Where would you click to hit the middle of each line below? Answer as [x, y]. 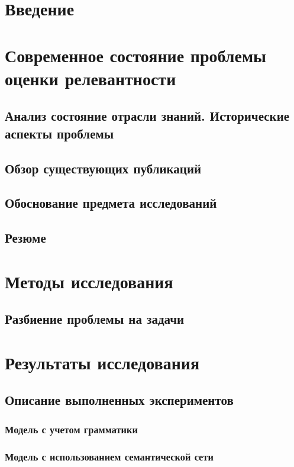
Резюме [25, 238]
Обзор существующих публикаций [103, 168]
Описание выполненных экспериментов [119, 400]
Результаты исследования [102, 362]
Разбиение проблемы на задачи [95, 319]
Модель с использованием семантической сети [109, 456]
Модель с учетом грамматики [71, 429]
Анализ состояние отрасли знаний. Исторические [147, 116]
